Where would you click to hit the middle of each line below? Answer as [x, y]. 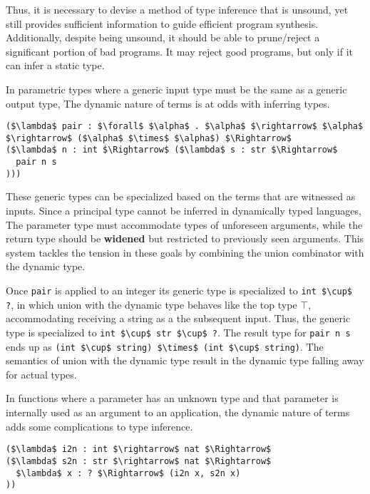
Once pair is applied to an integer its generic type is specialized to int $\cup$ [179, 290]
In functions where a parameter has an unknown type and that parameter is [172, 398]
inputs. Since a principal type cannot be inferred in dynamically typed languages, [184, 211]
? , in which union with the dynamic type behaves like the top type [151, 304]
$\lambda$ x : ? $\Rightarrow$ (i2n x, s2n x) [128, 473]
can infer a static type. [55, 65]
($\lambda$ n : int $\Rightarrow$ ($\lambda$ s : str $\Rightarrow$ [172, 150]
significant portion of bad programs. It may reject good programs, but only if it [180, 51]
